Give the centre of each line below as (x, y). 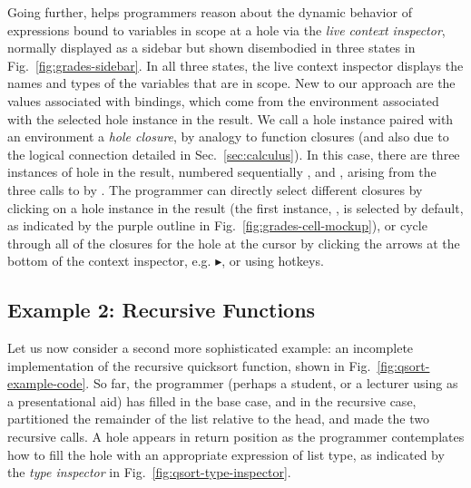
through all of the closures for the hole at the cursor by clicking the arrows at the (234, 243)
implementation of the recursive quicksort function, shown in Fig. (189, 365)
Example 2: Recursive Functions (162, 310)
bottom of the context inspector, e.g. (109, 261)
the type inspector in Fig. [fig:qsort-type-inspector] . (149, 472)
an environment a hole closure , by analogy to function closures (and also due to (228, 137)
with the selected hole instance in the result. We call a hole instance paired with (231, 118)
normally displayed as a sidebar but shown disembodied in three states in (211, 48)
